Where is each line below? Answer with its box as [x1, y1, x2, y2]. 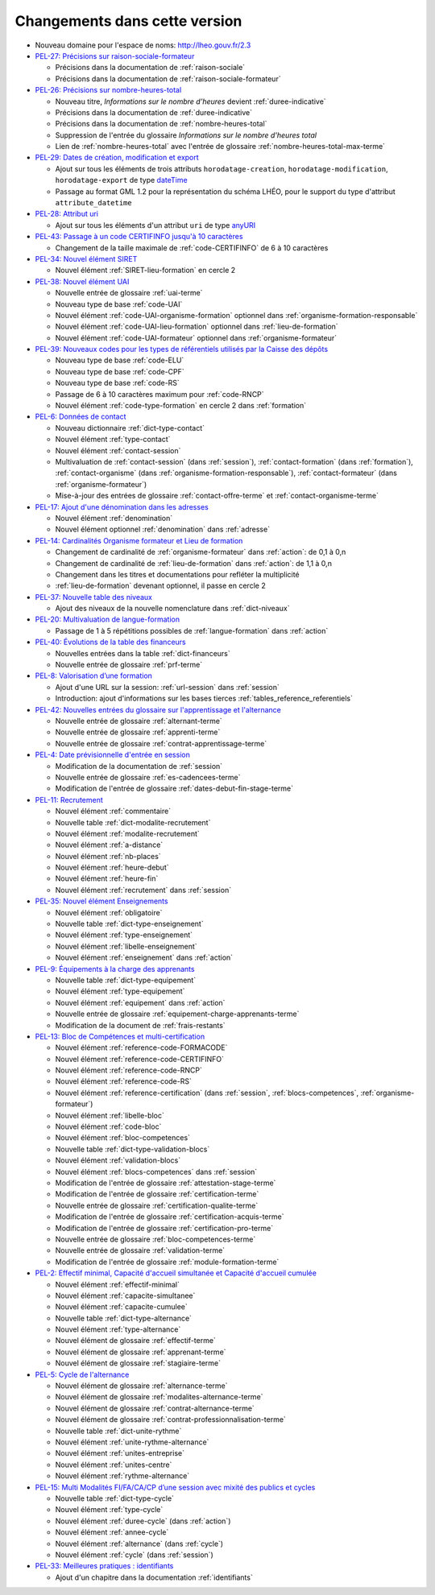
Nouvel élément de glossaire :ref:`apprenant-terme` [55, 1347, 226, 1357]
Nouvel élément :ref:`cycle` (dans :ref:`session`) [55, 1550, 213, 1560]
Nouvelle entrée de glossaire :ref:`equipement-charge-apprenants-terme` [55, 1009, 300, 1019]
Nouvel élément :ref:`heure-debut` [55, 862, 169, 873]
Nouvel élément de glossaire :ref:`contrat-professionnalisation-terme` [55, 1415, 286, 1424]
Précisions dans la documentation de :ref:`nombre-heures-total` [55, 119, 267, 129]
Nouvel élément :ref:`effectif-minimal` [55, 1279, 180, 1289]
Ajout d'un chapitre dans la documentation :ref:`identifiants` [55, 1572, 253, 1582]
